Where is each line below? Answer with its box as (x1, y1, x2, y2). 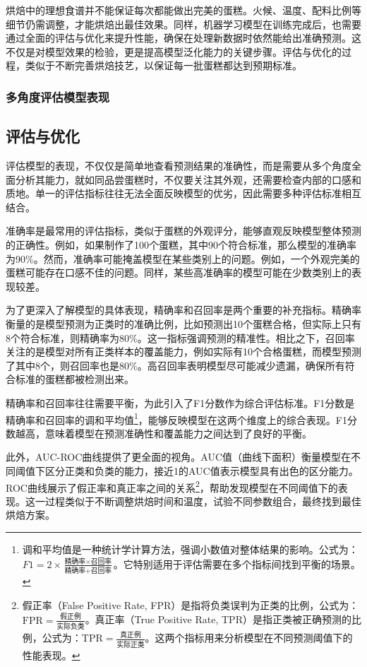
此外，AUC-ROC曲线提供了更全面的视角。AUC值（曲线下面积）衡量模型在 (6, 449, 351, 464)
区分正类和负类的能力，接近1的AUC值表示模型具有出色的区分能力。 (44, 463, 359, 478)
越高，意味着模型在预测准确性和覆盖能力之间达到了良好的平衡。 (15, 425, 312, 440)
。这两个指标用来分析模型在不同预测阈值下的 (145, 630, 353, 645)
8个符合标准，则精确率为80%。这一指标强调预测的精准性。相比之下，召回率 (6, 330, 355, 345)
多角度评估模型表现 (6, 88, 110, 105)
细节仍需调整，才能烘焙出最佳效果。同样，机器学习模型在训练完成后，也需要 (6, 16, 361, 31)
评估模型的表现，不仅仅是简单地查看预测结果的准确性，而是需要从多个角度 (6, 158, 351, 173)
